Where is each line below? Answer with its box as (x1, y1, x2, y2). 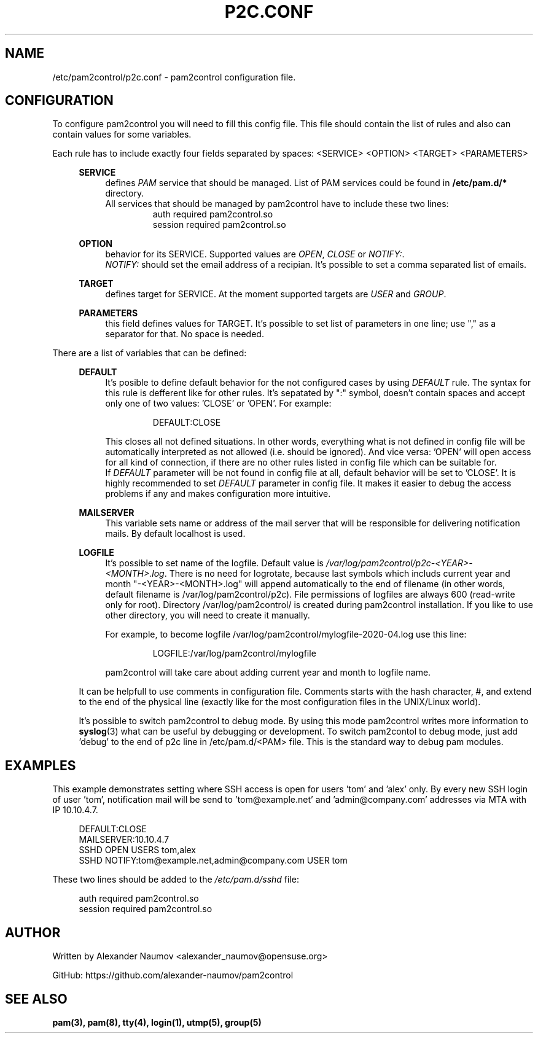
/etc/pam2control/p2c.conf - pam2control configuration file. (52, 71, 296, 82)
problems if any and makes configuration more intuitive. (105, 488, 331, 499)
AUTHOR (5, 924, 61, 940)
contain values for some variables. (52, 129, 192, 140)
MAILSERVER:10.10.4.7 (79, 834, 170, 845)
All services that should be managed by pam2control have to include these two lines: (105, 198, 449, 209)
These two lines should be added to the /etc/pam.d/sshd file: (52, 874, 299, 885)
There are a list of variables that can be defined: (52, 348, 247, 359)
